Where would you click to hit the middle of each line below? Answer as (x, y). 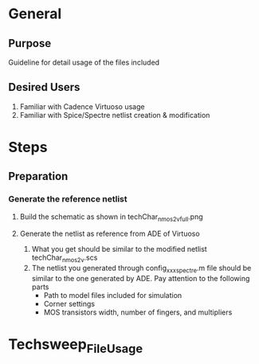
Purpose (30, 43)
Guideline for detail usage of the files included (84, 62)
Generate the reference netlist (68, 199)
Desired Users (44, 87)
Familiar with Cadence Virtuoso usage (82, 106)
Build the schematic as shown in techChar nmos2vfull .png (111, 217)
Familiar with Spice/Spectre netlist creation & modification (115, 115)
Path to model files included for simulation (113, 296)
